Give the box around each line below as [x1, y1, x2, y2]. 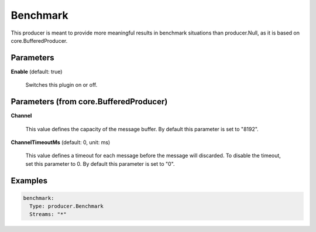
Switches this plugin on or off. [25, 81, 98, 88]
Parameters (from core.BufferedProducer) [11, 97, 168, 107]
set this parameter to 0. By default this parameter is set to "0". [25, 160, 175, 167]
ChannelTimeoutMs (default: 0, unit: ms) [11, 138, 111, 146]
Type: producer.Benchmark [29, 203, 104, 210]
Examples [11, 176, 48, 186]
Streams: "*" [29, 211, 67, 218]
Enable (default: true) [11, 68, 63, 75]
